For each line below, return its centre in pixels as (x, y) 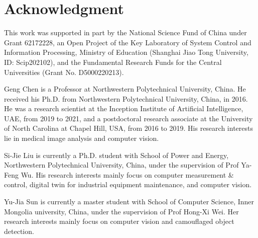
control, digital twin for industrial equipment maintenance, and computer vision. (128, 184)
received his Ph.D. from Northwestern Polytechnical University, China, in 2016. (126, 98)
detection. (19, 231)
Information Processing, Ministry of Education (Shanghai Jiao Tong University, (126, 52)
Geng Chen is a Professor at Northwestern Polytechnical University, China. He (125, 89)
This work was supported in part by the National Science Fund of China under (125, 32)
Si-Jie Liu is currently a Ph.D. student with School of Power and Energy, (116, 155)
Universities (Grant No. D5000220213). (64, 72)
